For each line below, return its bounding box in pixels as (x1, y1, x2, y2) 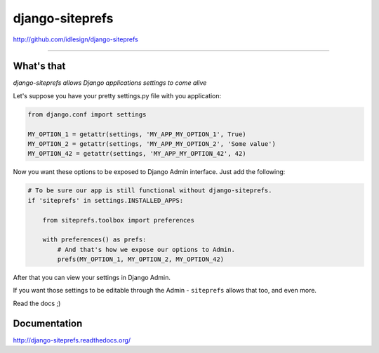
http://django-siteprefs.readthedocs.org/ (13, 335, 131, 344)
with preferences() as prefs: (42, 236, 147, 244)
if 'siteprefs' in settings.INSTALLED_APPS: (27, 197, 184, 204)
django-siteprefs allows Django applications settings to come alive (13, 79, 207, 87)
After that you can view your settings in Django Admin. (13, 274, 171, 282)
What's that (13, 60, 66, 72)
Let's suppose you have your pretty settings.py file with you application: (13, 91, 222, 100)
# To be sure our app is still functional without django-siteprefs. (27, 187, 272, 194)
